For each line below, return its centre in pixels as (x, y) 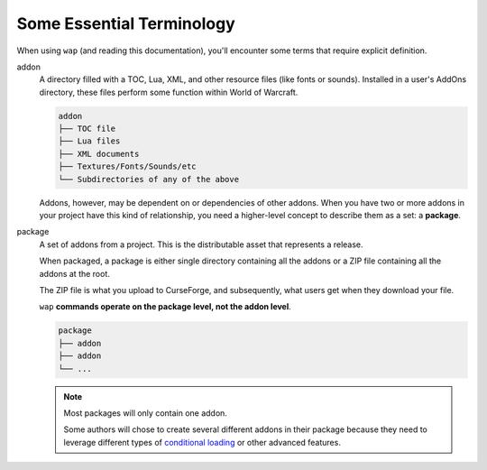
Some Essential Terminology (126, 23)
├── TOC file (87, 129)
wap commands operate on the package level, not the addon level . (165, 307)
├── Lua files (89, 141)
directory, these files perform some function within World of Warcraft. (169, 92)
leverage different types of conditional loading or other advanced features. (202, 442)
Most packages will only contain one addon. (145, 413)
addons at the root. (74, 273)
